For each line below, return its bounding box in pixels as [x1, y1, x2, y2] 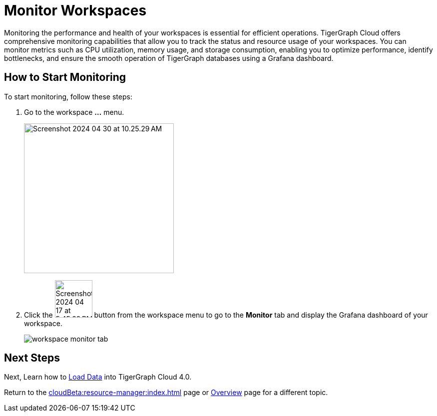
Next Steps [4, 352, 60, 365]
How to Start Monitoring [4, 71, 126, 84]
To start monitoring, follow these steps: [4, 92, 132, 101]
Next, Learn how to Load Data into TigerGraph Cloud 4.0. [4, 373, 192, 382]
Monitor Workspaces [4, 2, 147, 19]
